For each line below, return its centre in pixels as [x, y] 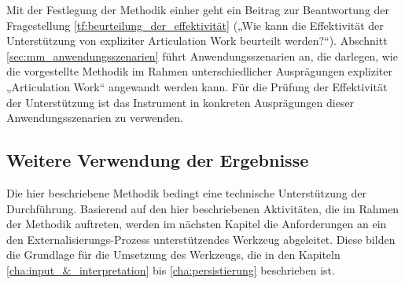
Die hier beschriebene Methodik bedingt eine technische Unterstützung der [186, 192]
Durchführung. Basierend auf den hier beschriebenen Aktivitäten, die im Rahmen [203, 208]
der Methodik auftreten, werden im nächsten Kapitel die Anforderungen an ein [197, 224]
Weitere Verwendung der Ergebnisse [158, 160]
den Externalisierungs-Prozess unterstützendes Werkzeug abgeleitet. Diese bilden [201, 239]
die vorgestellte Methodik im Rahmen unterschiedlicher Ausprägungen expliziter [200, 71]
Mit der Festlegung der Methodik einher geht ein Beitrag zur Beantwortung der [198, 9]
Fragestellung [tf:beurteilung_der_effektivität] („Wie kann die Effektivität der [195, 25]
